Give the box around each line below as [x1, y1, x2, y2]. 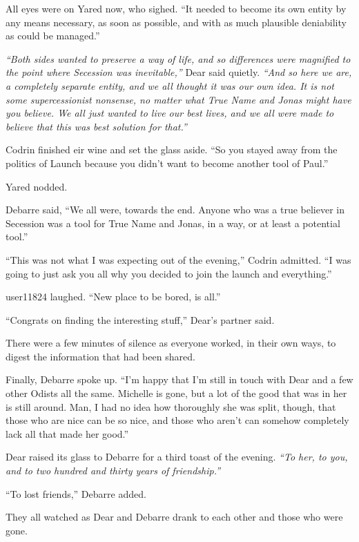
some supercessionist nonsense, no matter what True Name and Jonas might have [6, 92, 351, 106]
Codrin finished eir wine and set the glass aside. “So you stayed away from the [6, 142, 338, 157]
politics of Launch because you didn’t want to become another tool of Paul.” [6, 155, 329, 170]
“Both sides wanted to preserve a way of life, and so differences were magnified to [6, 51, 351, 66]
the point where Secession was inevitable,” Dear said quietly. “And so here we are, [6, 65, 352, 79]
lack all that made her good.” [6, 426, 129, 441]
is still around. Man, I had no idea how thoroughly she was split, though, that [6, 399, 336, 414]
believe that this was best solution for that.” [6, 119, 187, 133]
